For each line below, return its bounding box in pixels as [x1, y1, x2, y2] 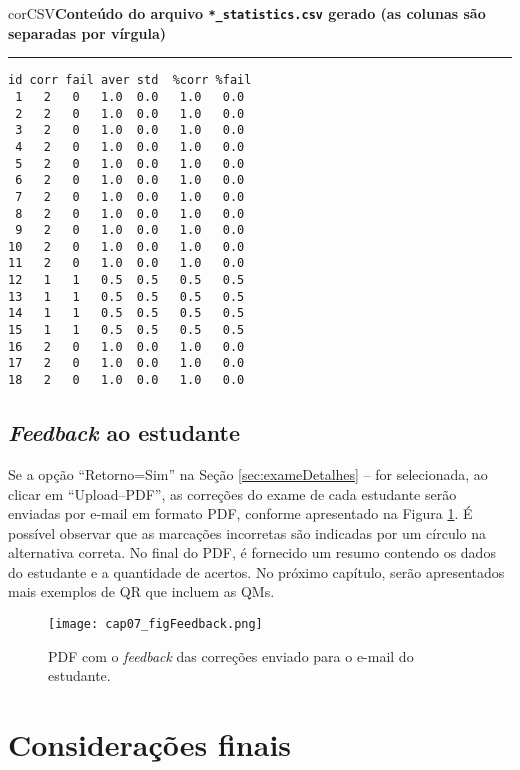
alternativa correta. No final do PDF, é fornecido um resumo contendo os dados [8, 542, 496, 563]
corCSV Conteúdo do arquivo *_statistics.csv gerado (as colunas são [8, 3, 486, 23]
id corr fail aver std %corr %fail [8, 73, 252, 88]
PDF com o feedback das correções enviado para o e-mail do [48, 645, 414, 666]
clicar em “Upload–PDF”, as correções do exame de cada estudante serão [8, 483, 457, 504]
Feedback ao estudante [8, 417, 241, 448]
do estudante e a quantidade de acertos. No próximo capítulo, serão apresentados [8, 561, 505, 582]
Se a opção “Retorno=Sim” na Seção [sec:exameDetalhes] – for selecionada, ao [8, 463, 488, 484]
